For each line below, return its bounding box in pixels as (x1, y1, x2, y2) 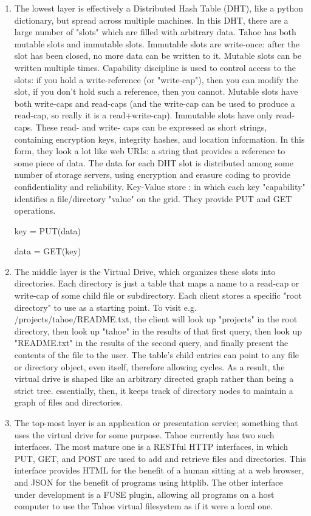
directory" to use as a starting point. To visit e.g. (14, 300, 197, 313)
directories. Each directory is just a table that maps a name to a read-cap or (14, 277, 299, 290)
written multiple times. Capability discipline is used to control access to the (14, 61, 296, 73)
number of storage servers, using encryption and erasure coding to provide (14, 168, 290, 181)
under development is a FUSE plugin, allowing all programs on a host (14, 487, 275, 500)
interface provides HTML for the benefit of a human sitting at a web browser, (14, 464, 304, 477)
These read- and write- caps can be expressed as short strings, (35, 120, 267, 133)
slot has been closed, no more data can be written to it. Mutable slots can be (14, 49, 302, 62)
